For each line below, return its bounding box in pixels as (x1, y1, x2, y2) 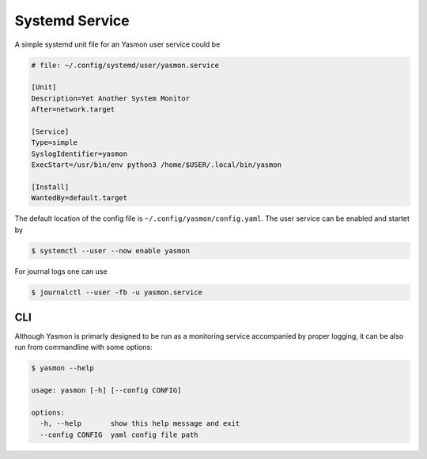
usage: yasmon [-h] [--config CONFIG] (31, 386, 182, 395)
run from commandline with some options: (14, 343, 153, 352)
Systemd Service (14, 12, 130, 29)
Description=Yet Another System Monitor (31, 93, 190, 103)
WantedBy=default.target (31, 194, 128, 203)
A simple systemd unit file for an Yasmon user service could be (14, 40, 221, 49)
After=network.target (31, 105, 115, 114)
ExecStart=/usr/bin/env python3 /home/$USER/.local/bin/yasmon (31, 161, 282, 169)
